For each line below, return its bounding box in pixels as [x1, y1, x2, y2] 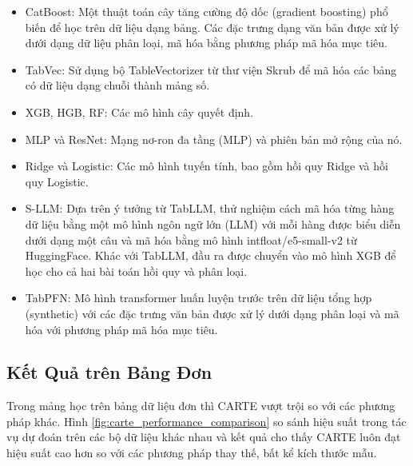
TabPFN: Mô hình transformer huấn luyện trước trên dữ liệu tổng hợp [25, 289, 372, 306]
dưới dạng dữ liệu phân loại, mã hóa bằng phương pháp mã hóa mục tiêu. [25, 34, 387, 51]
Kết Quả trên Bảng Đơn [6, 360, 212, 384]
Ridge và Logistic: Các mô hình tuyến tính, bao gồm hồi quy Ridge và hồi [25, 157, 388, 174]
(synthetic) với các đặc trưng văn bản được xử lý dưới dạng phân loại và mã [25, 305, 399, 321]
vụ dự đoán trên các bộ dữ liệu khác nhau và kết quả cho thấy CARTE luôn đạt [6, 428, 401, 445]
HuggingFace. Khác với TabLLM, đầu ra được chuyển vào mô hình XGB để [25, 247, 396, 264]
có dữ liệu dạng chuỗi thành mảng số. [25, 77, 210, 94]
